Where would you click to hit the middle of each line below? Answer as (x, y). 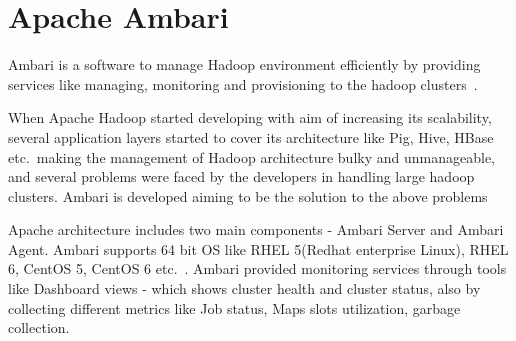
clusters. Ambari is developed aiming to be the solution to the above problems (248, 195)
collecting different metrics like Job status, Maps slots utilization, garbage (234, 307)
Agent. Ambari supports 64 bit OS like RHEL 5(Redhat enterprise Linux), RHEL (258, 248)
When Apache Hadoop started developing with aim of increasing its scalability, (250, 117)
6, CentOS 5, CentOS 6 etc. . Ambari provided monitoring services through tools (257, 268)
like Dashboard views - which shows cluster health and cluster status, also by (244, 288)
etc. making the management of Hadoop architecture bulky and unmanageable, (251, 156)
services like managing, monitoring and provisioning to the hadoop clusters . (243, 83)
